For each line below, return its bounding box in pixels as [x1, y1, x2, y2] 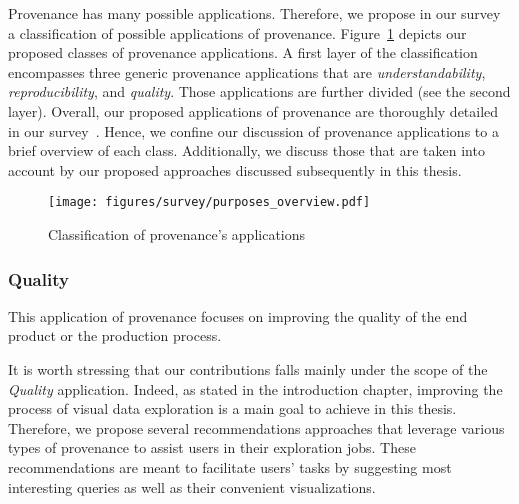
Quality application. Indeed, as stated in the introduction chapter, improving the [8, 378, 503, 399]
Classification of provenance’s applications [48, 224, 306, 244]
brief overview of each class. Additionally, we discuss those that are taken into [8, 140, 485, 161]
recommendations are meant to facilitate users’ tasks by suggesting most [8, 456, 452, 477]
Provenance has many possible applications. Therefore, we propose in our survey [8, 3, 501, 23]
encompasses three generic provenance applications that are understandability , [8, 61, 486, 82]
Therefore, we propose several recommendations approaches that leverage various [8, 417, 505, 438]
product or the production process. [8, 325, 222, 346]
